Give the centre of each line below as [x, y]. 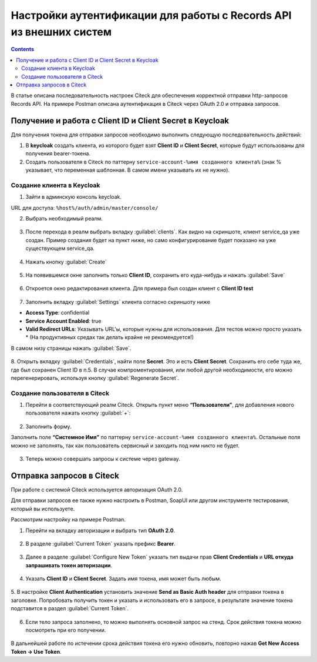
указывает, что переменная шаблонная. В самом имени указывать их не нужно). [128, 170]
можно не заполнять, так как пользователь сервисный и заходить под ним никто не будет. [125, 445]
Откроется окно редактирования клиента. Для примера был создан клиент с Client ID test [139, 289]
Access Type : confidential [58, 313]
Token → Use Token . [36, 651]
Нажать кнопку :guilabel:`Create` [66, 262]
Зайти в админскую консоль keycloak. [73, 197]
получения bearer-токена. [58, 153]
